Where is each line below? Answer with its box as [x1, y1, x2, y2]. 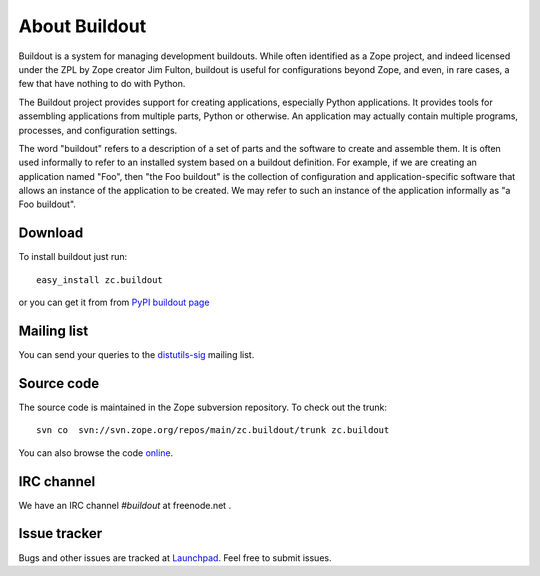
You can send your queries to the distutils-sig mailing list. [18, 349, 255, 361]
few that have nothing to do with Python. [18, 78, 186, 90]
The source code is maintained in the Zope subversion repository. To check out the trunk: [18, 401, 387, 413]
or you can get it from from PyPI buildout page [18, 296, 210, 309]
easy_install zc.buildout [36, 274, 164, 285]
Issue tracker [18, 525, 103, 542]
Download [18, 225, 84, 242]
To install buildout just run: [18, 251, 128, 263]
